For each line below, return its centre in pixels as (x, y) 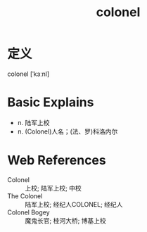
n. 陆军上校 (34, 122)
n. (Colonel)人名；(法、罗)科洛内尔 (68, 131)
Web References (57, 161)
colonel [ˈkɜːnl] (28, 74)
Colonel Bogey (29, 212)
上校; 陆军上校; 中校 (53, 188)
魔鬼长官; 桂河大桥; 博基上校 (66, 220)
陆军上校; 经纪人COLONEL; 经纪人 (74, 204)
